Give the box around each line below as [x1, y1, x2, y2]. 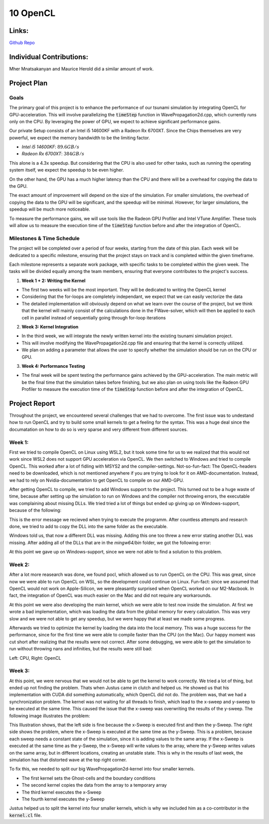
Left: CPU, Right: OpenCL [9, 655, 62, 661]
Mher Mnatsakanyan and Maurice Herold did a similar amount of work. [9, 65, 154, 72]
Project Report [9, 399, 55, 408]
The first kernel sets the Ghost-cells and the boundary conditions [21, 775, 156, 781]
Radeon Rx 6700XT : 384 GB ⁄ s [21, 151, 85, 157]
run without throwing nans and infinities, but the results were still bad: [9, 646, 152, 652]
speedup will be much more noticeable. [9, 206, 91, 212]
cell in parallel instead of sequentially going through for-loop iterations [21, 314, 166, 320]
